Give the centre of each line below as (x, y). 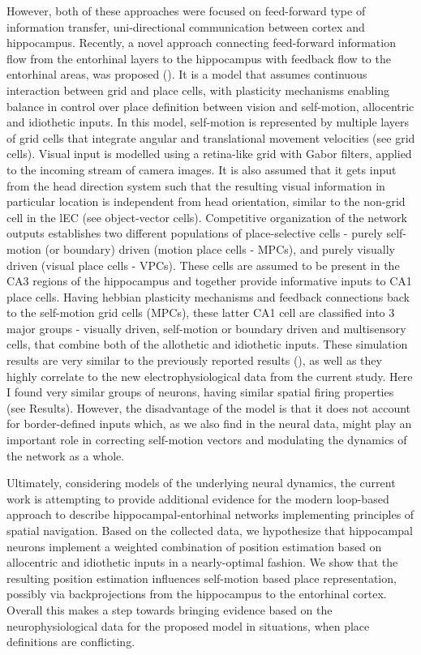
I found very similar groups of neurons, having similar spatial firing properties (200, 392)
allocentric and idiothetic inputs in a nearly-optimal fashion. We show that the (202, 562)
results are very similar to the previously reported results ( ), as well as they (194, 360)
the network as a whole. (66, 455)
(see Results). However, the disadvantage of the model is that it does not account (209, 407)
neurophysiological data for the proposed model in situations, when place (188, 625)
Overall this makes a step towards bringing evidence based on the (170, 609)
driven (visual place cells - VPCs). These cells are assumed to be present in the (203, 265)
